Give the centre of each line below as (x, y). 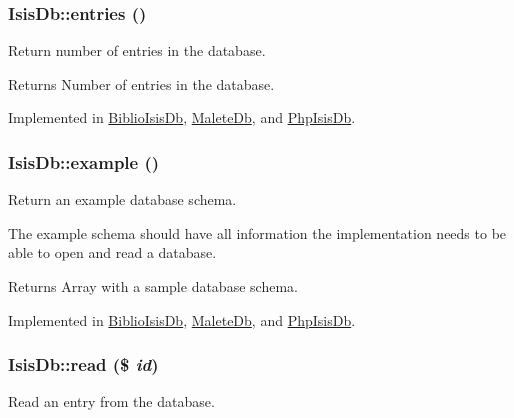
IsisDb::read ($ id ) (83, 364)
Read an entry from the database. (111, 401)
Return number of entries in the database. (137, 50)
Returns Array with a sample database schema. (153, 286)
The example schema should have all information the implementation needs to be (257, 232)
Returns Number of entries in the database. (141, 83)
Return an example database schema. (122, 199)
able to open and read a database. (112, 252)
